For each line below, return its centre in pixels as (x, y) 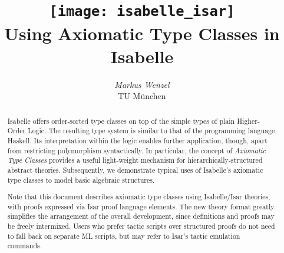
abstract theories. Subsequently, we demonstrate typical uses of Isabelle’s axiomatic (135, 170)
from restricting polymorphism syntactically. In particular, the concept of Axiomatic (136, 150)
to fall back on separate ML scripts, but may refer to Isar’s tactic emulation (124, 236)
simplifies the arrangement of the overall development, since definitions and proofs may (141, 216)
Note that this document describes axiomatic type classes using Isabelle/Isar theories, (139, 197)
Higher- (248, 121)
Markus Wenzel (142, 84)
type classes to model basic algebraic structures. (81, 180)
